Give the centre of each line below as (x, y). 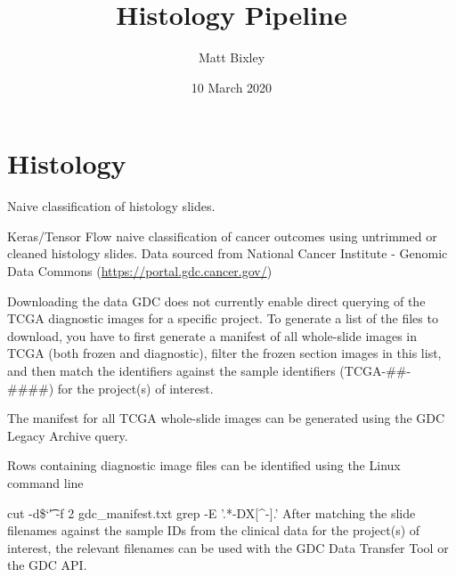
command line (45, 482)
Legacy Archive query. (68, 435)
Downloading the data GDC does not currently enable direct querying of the (216, 301)
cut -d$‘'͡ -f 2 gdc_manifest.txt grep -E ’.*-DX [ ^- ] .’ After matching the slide (212, 512)
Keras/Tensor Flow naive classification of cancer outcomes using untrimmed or (222, 236)
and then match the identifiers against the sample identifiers (171, 370)
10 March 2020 (232, 87)
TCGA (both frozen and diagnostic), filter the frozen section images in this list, (224, 353)
